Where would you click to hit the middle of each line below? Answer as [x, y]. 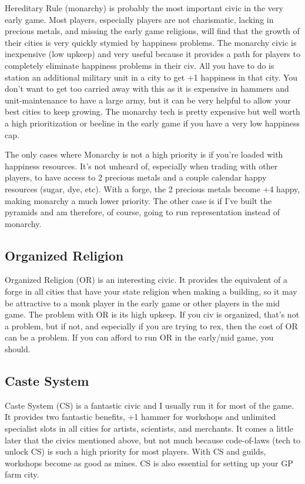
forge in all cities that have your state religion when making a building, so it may [151, 291]
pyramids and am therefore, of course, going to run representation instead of [143, 212]
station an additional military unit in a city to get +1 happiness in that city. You [151, 77]
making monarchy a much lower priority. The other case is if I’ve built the [138, 200]
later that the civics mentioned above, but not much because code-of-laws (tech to [153, 440]
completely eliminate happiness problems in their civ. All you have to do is [140, 65]
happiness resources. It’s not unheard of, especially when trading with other [141, 166]
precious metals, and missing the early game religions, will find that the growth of [152, 31]
